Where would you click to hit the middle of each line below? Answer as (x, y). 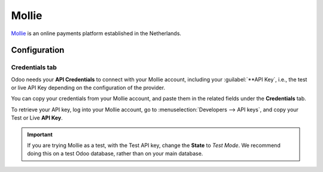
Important (40, 135)
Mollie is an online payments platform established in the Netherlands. (96, 33)
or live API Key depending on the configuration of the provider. (88, 88)
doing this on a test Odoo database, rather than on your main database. (115, 154)
